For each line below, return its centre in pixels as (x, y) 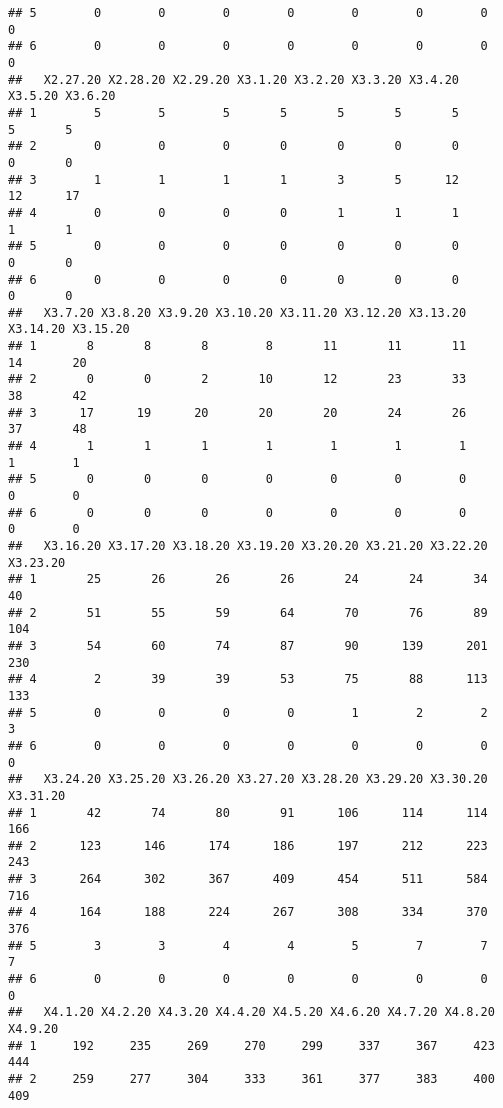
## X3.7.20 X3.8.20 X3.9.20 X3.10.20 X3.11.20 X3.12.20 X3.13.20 (237, 312)
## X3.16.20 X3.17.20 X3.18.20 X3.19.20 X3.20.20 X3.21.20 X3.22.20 (248, 546)
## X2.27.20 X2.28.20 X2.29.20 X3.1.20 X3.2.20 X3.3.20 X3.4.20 (234, 79)
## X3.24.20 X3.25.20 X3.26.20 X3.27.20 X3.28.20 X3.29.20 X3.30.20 (248, 779)
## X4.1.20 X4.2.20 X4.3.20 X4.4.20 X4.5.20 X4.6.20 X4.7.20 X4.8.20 (251, 1012)
